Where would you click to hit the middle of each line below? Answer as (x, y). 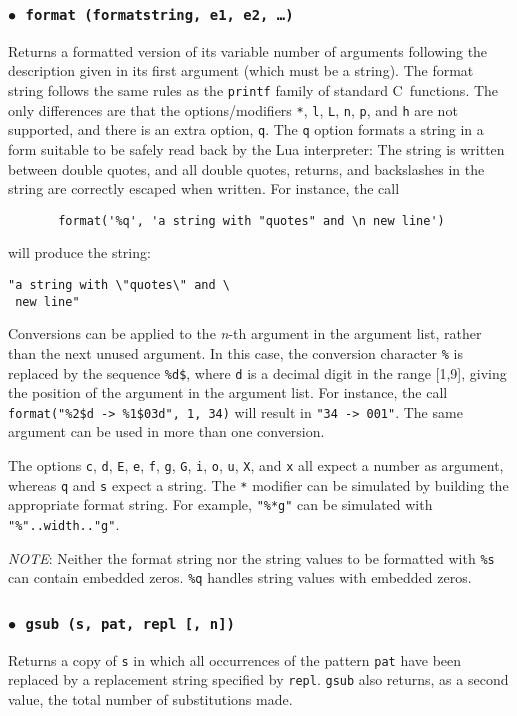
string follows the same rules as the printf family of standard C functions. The (253, 89)
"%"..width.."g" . (64, 524)
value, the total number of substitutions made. (150, 699)
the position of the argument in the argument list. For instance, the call (228, 392)
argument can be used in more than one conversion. (166, 431)
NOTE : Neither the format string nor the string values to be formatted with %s (251, 557)
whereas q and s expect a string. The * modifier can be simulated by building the (258, 484)
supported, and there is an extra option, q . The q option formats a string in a (246, 129)
